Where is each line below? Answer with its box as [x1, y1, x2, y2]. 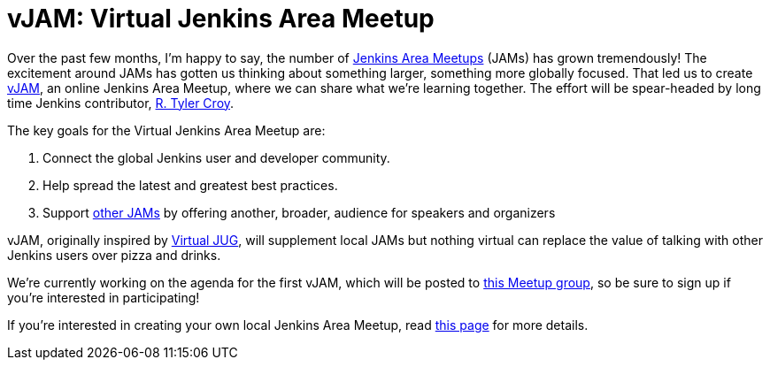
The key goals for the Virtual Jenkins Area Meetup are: [7, 122, 326, 138]
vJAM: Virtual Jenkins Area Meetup [7, 4, 435, 34]
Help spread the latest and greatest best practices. [42, 177, 338, 193]
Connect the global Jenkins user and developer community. [42, 149, 390, 165]
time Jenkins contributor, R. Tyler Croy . [7, 95, 235, 111]
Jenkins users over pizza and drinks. [7, 247, 221, 263]
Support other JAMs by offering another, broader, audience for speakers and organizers [42, 204, 556, 220]
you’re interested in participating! [7, 289, 200, 305]
